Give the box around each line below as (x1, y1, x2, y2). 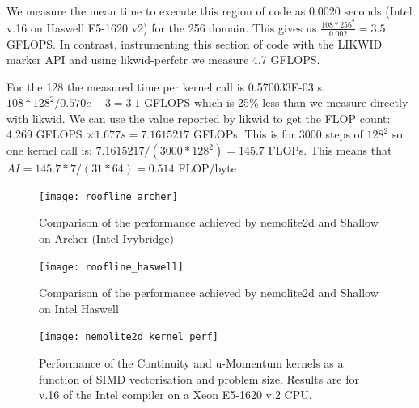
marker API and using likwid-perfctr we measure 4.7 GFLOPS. (6, 51, 320, 68)
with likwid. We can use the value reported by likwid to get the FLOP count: (6, 109, 391, 126)
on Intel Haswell (39, 300, 119, 317)
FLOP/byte (178, 159, 237, 176)
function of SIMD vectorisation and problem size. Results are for (39, 370, 359, 387)
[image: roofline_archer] (39, 190, 178, 202)
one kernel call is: (6, 142, 92, 159)
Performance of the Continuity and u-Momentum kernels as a (39, 355, 344, 371)
